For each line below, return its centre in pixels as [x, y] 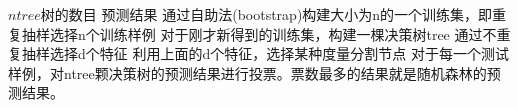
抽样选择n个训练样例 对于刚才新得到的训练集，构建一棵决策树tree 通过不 [259, 33]
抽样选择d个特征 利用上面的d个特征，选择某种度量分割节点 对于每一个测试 [265, 53]
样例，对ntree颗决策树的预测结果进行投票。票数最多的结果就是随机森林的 [247, 72]
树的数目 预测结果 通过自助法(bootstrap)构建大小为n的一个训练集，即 [266, 14]
